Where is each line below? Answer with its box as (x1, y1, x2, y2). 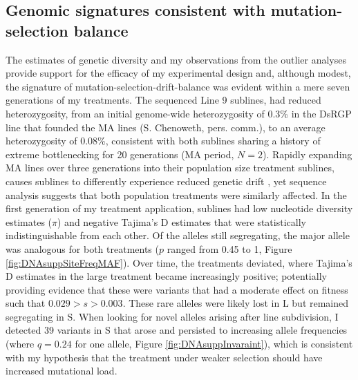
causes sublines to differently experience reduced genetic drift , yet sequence (6, 173, 327, 188)
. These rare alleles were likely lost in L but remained (122, 296, 349, 310)
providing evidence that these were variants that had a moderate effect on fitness (6, 282, 348, 296)
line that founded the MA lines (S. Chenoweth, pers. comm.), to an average (6, 120, 326, 134)
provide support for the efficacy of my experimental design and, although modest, (6, 66, 351, 80)
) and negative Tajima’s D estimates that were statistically (57, 214, 306, 229)
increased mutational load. (6, 363, 117, 378)
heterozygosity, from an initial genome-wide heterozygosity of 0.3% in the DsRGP (6, 106, 352, 120)
